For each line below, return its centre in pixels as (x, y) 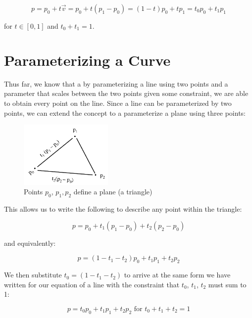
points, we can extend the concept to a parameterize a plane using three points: (125, 113)
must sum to (227, 284)
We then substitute (33, 275)
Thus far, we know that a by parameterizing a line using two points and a (116, 83)
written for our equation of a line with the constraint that (92, 284)
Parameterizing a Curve (87, 60)
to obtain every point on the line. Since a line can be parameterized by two (118, 103)
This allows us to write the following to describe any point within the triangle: (123, 209)
